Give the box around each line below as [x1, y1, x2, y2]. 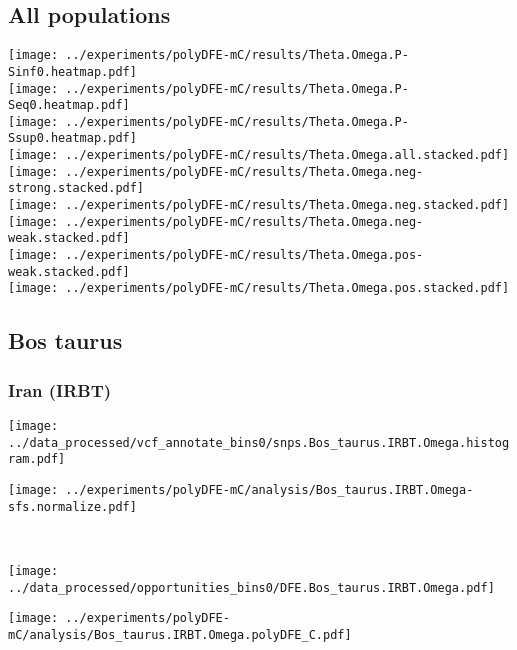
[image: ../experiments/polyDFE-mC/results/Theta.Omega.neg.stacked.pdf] [8, 198, 510, 213]
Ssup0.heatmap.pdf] [8, 131, 137, 146]
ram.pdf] [8, 452, 66, 467]
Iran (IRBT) [8, 377, 112, 402]
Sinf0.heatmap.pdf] [8, 64, 137, 79]
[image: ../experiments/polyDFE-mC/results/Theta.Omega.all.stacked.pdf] [8, 148, 510, 163]
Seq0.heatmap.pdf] [8, 98, 130, 113]
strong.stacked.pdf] [8, 181, 145, 196]
